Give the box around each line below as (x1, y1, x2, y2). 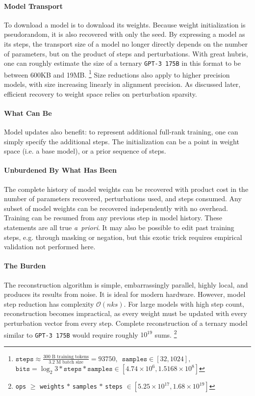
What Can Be (4, 107, 52, 118)
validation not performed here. (4, 241, 96, 252)
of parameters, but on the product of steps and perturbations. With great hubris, (4, 48, 248, 58)
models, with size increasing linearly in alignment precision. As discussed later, (4, 79, 241, 89)
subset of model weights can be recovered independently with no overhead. (4, 203, 228, 213)
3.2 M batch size (49, 360, 83, 365)
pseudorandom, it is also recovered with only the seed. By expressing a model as (4, 29, 245, 39)
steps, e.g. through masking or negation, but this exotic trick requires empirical (4, 232, 242, 242)
